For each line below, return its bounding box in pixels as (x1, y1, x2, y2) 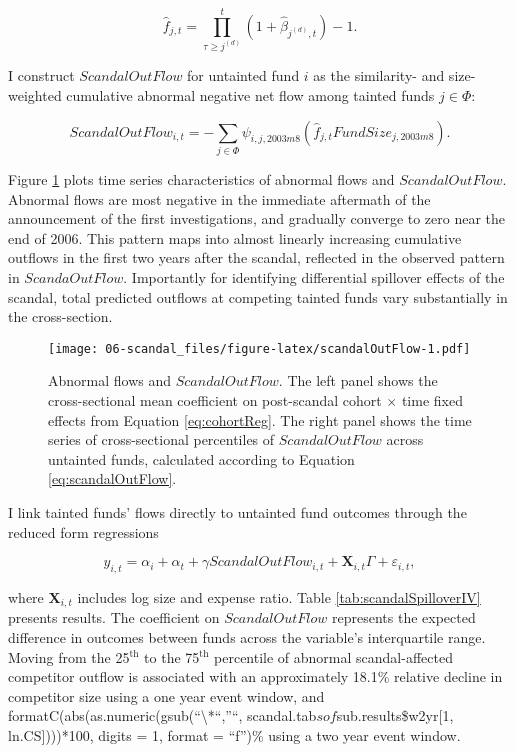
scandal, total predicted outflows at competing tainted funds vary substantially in (8, 286, 508, 307)
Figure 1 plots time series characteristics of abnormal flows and (8, 168, 395, 189)
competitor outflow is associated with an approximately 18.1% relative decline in (8, 666, 503, 687)
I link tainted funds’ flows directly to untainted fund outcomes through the (8, 501, 467, 522)
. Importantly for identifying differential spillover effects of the (123, 266, 505, 287)
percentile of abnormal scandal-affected (214, 646, 453, 667)
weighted (8, 85, 62, 106)
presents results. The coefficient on (8, 607, 220, 628)
